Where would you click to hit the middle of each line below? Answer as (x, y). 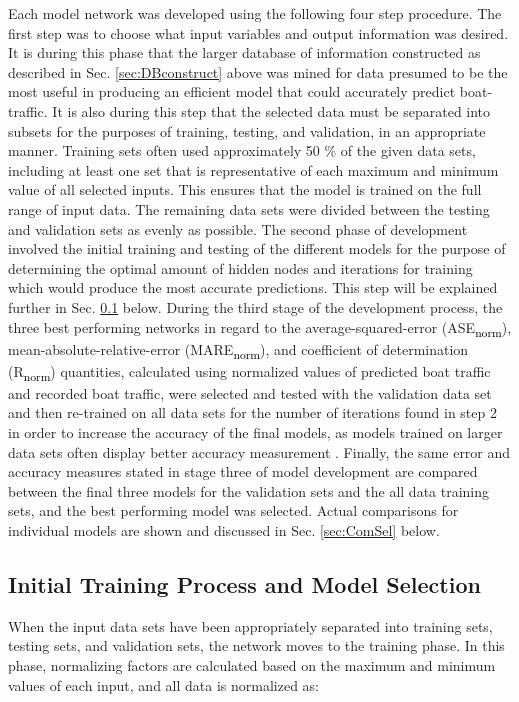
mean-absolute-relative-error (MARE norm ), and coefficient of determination (238, 350)
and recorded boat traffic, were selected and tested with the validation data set (250, 392)
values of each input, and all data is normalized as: (163, 684)
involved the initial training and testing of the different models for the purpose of (257, 248)
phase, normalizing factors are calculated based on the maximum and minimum (252, 665)
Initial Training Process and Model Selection (244, 584)
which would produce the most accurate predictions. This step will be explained (253, 287)
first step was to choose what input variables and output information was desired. (258, 32)
